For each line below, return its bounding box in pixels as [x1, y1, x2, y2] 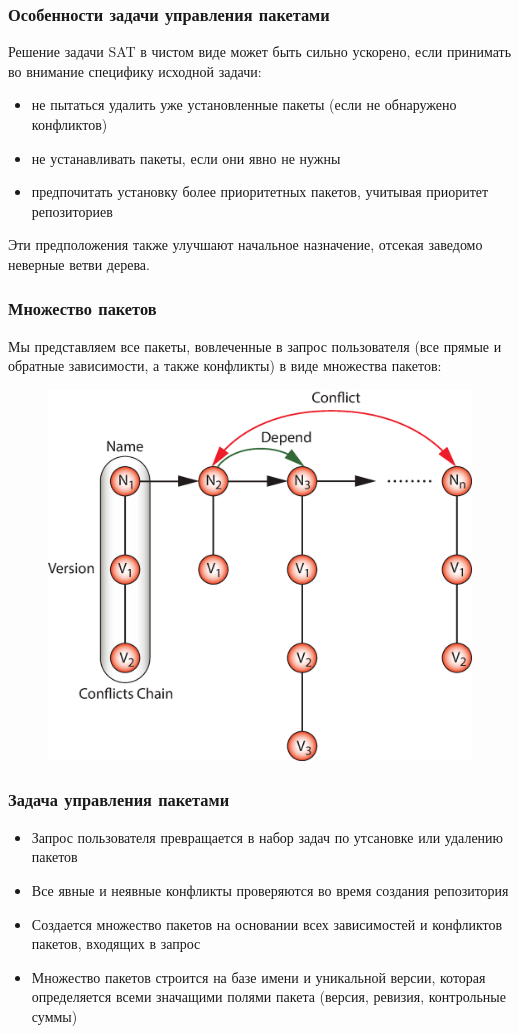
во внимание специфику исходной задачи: [8, 60, 262, 81]
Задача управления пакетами [8, 787, 230, 812]
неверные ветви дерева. [8, 253, 150, 274]
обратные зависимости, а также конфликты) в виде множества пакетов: [8, 355, 442, 376]
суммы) [31, 1005, 78, 1026]
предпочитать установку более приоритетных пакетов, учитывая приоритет [31, 181, 489, 202]
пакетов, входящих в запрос [31, 933, 201, 954]
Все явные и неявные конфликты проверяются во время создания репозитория [31, 879, 509, 900]
